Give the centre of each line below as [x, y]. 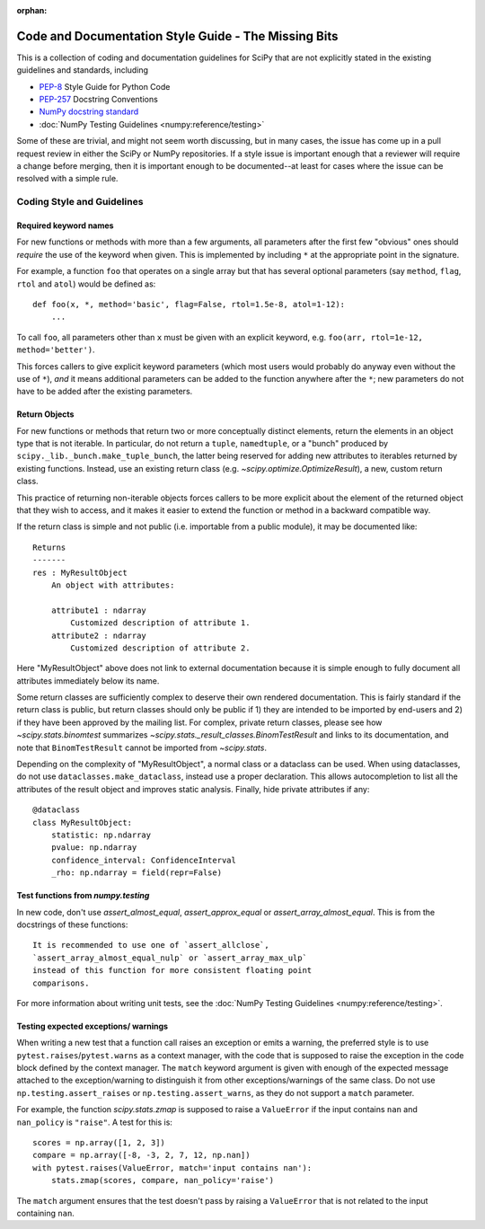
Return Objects [45, 414]
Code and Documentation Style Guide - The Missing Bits [177, 36]
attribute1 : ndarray [99, 610]
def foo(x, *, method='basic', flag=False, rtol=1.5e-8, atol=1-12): [189, 304]
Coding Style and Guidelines [80, 202]
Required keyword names [65, 225]
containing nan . [46, 1213]
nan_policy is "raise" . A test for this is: [94, 1122]
